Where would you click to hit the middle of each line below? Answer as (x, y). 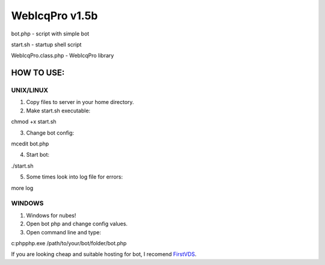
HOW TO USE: (38, 73)
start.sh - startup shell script (46, 44)
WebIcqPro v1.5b (54, 16)
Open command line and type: (64, 232)
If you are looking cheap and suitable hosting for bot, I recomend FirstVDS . (104, 254)
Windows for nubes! (51, 215)
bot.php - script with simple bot (50, 34)
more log (22, 188)
